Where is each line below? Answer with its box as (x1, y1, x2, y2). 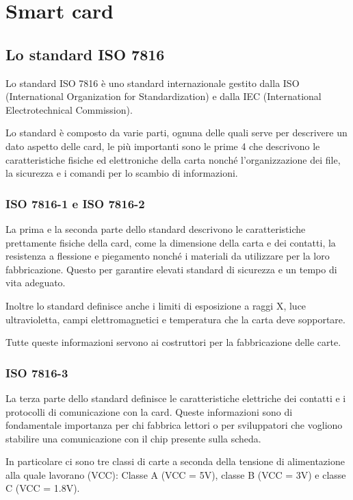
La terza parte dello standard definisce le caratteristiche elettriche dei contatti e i (5, 390, 346, 405)
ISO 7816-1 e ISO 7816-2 (5, 195, 145, 212)
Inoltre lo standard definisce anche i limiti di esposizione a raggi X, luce (5, 298, 306, 312)
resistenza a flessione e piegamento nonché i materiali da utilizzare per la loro (5, 249, 330, 263)
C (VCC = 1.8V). (5, 481, 80, 495)
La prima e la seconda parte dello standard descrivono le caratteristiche (5, 221, 306, 236)
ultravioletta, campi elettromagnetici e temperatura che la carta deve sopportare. (5, 312, 345, 326)
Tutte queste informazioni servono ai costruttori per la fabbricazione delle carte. (5, 335, 341, 349)
